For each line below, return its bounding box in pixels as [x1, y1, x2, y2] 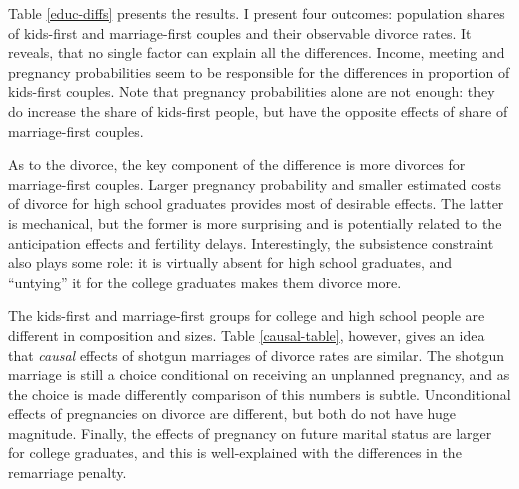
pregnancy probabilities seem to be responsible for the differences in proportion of [8, 61, 510, 82]
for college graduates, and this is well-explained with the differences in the [8, 442, 462, 463]
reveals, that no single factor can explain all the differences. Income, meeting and [8, 42, 505, 63]
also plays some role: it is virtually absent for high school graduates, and [8, 252, 453, 273]
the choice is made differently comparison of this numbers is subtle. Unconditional [8, 383, 511, 404]
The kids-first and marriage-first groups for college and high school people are [8, 305, 485, 326]
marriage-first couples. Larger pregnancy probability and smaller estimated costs [8, 173, 501, 194]
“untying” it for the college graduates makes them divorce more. [8, 271, 402, 292]
